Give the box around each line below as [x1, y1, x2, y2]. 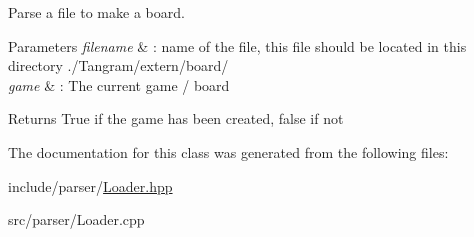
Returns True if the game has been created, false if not [8, 108, 344, 129]
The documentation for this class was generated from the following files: [8, 141, 449, 162]
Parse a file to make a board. [8, 2, 185, 22]
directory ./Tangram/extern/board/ [8, 55, 229, 76]
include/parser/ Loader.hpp [8, 175, 173, 196]
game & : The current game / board [8, 74, 230, 95]
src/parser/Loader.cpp [8, 209, 145, 230]
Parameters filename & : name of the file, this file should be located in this [8, 35, 467, 56]
